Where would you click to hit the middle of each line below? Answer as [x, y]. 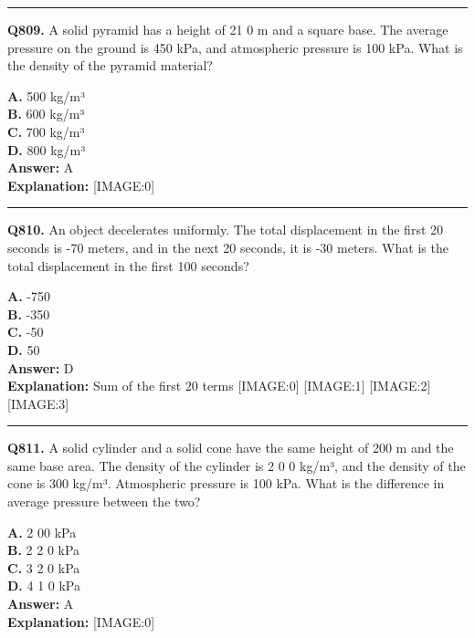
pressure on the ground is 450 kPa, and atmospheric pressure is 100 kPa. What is [235, 47]
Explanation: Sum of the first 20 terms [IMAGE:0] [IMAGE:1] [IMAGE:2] [219, 386]
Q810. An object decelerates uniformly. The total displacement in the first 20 [225, 230]
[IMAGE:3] [38, 403]
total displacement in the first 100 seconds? [128, 265]
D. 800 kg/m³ [47, 149]
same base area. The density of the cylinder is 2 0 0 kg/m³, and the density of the [237, 465]
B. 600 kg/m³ [46, 114]
